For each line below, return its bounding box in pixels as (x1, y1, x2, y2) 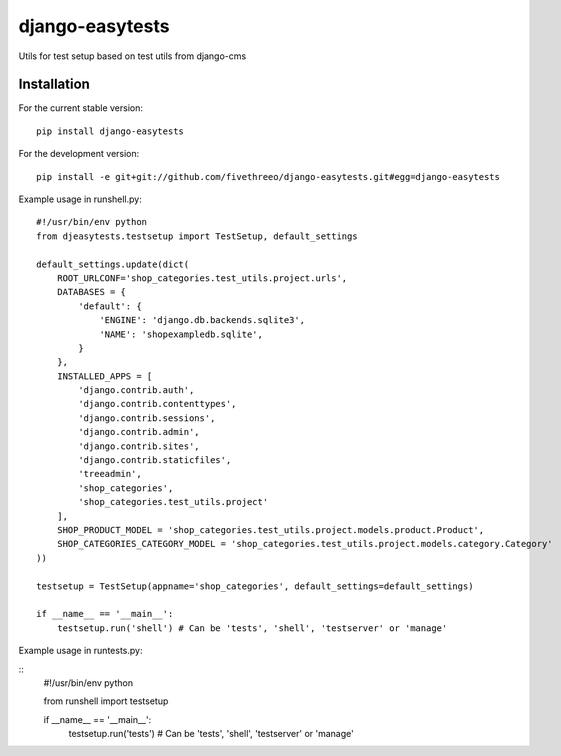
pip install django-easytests (36, 125, 185, 137)
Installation (18, 76, 90, 93)
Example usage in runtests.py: (18, 645, 143, 657)
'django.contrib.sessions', (78, 412, 216, 424)
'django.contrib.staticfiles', (78, 455, 232, 466)
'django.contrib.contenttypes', (78, 398, 237, 410)
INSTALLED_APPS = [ (56, 370, 153, 382)
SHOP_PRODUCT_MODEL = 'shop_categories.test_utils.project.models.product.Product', (56, 525, 485, 535)
